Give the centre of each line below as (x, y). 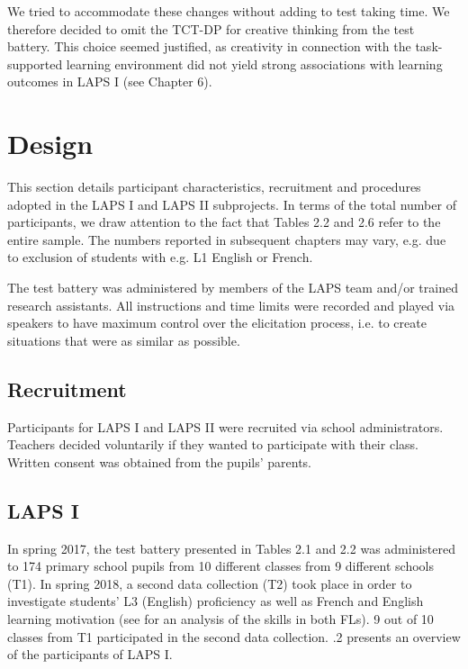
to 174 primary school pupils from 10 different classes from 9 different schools (221, 566)
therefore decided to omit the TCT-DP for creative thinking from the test (211, 28)
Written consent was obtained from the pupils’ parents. (160, 461)
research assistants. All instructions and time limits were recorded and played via (231, 305)
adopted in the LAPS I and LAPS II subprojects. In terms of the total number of (232, 204)
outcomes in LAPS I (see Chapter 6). (110, 81)
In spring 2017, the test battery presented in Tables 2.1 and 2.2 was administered (231, 548)
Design (50, 144)
